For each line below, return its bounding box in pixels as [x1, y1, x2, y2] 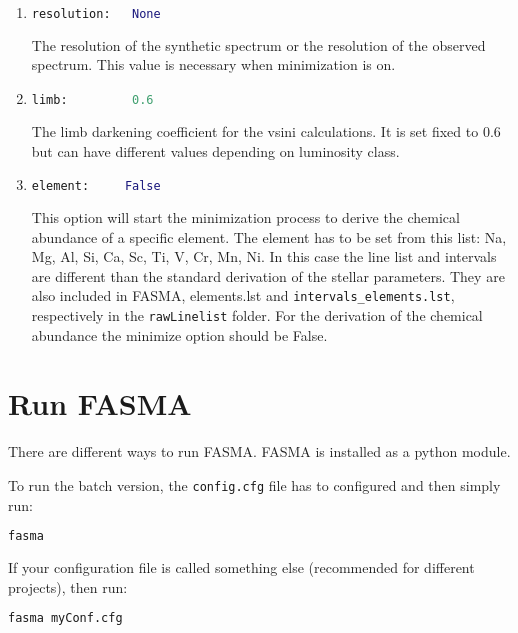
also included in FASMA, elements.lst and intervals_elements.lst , [31, 285, 455, 306]
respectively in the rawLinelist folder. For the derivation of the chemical [31, 305, 483, 326]
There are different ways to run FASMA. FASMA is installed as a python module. [8, 441, 511, 462]
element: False [31, 179, 161, 194]
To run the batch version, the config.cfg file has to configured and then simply [8, 475, 501, 495]
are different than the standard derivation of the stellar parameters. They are [31, 265, 505, 286]
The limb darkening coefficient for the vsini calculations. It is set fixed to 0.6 [31, 120, 501, 141]
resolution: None [31, 7, 161, 21]
